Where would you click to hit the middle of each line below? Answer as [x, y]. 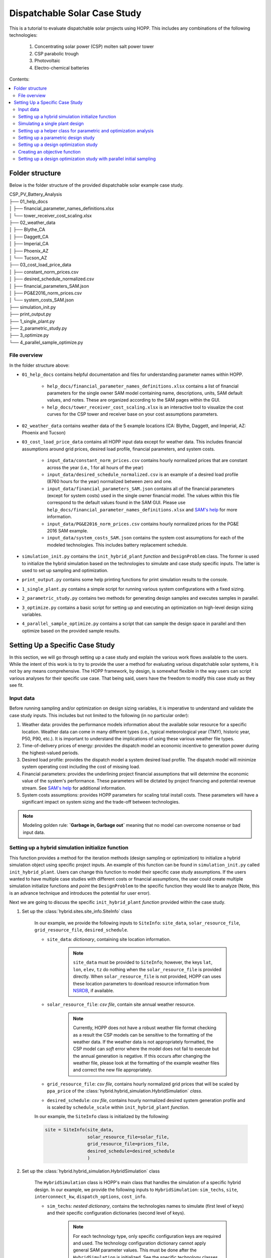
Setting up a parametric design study [56, 138]
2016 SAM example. [67, 531]
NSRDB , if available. [94, 990]
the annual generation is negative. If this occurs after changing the [142, 1056]
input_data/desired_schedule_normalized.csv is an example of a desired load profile [143, 474]
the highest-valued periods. [50, 753]
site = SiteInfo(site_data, [79, 1130]
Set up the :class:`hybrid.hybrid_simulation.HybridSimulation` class [91, 1171]
